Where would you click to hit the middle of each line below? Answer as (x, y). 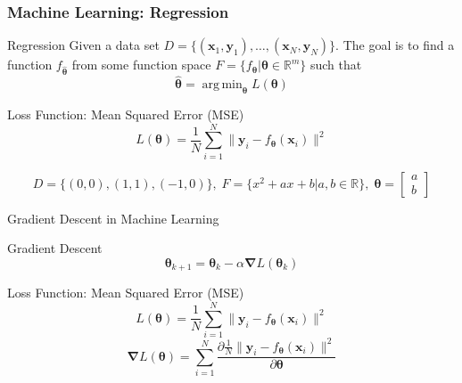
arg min (222, 85)
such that (336, 65)
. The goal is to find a (395, 45)
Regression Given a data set (83, 45)
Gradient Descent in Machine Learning (113, 218)
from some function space (141, 65)
